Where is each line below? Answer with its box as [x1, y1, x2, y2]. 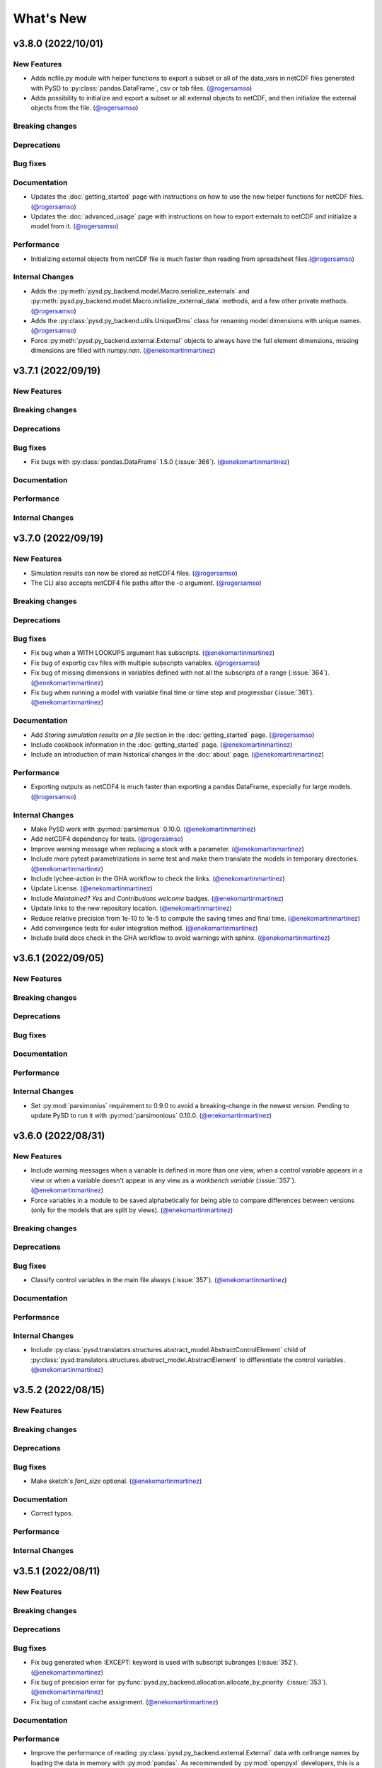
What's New [13, 11, 88, 26]
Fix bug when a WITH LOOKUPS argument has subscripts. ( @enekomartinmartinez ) [30, 649, 275, 657]
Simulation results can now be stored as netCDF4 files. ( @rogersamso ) [30, 569, 238, 577]
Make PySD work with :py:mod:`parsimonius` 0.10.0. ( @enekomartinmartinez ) [30, 825, 256, 833]
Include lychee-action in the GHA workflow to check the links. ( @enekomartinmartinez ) [30, 874, 286, 883]
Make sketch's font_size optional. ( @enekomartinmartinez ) [30, 1477, 202, 1485]
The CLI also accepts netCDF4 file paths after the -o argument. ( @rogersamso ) [30, 578, 262, 587]
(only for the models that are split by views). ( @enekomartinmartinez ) [30, 1206, 233, 1214]
